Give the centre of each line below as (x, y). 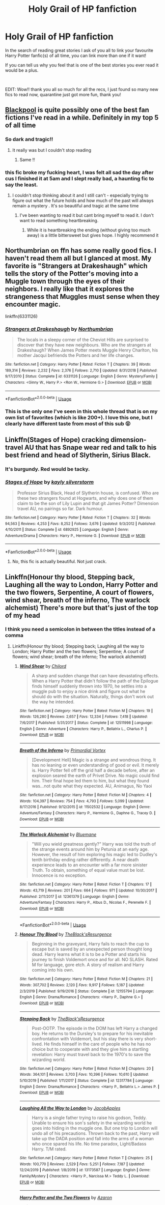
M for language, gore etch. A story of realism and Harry (88, 965)
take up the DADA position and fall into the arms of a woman (93, 1138)
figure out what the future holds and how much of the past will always (83, 201)
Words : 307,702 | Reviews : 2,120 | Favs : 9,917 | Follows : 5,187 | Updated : (82, 985)
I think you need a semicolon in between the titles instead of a (80, 629)
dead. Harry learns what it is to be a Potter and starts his (89, 954)
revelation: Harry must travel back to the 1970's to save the (91, 1054)
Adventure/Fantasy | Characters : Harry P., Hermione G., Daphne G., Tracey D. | (87, 813)
